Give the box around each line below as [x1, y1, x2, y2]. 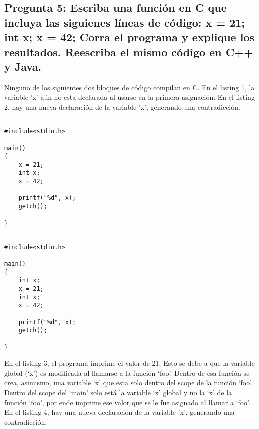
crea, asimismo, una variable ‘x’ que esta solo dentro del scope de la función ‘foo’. [4, 377, 253, 388]
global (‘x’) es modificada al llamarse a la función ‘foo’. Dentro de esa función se [4, 367, 250, 378]
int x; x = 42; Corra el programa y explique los [4, 29, 255, 45]
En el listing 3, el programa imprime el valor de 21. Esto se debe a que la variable [4, 358, 255, 368]
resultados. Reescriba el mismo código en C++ [4, 44, 253, 59]
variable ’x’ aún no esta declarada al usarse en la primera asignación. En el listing [4, 92, 255, 102]
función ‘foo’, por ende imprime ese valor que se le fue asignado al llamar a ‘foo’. [4, 397, 250, 407]
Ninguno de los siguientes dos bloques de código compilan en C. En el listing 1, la [4, 82, 255, 92]
